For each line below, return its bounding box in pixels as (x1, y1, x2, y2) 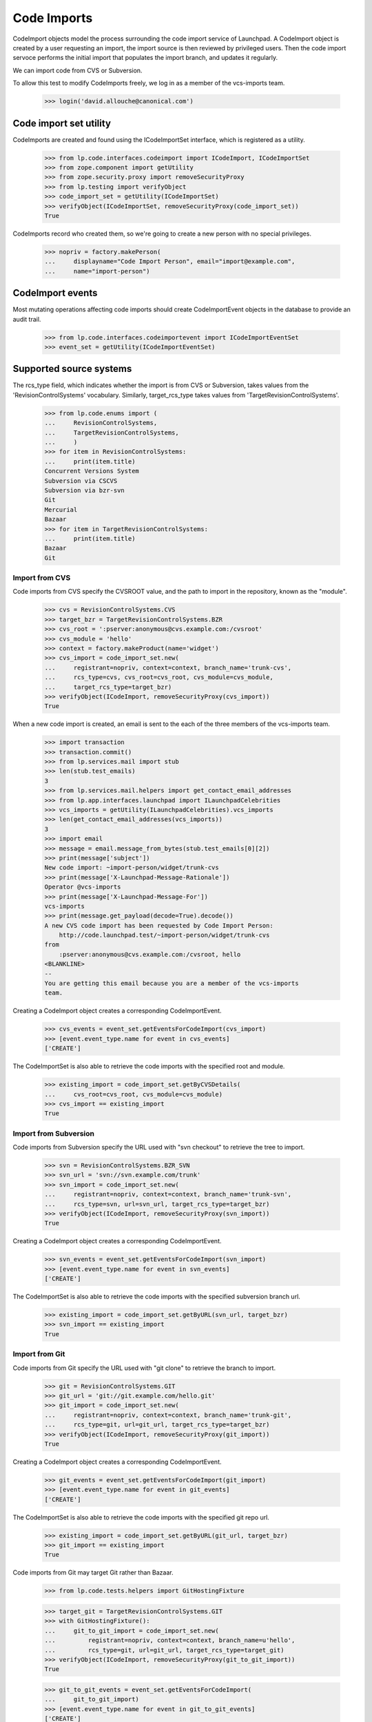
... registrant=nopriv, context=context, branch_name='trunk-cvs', (44, 663, 292, 672)
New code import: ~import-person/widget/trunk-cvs (44, 864, 220, 871)
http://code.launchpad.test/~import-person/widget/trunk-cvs (59, 931, 270, 940)
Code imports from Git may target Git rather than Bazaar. (12, 1568, 174, 1577)
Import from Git (12, 1349, 65, 1359)
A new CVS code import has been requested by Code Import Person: (44, 922, 273, 929)
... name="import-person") (44, 267, 151, 275)
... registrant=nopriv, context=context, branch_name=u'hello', (44, 1637, 296, 1644)
